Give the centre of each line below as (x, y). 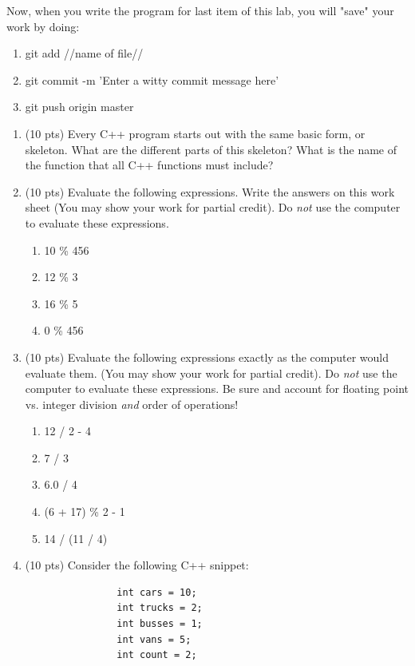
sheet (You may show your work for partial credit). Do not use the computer (213, 207)
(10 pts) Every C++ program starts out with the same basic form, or (195, 133)
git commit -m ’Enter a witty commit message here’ (152, 79)
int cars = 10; (157, 592)
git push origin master (79, 107)
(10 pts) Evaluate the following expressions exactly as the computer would (207, 357)
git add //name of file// (84, 53)
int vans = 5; (154, 639)
